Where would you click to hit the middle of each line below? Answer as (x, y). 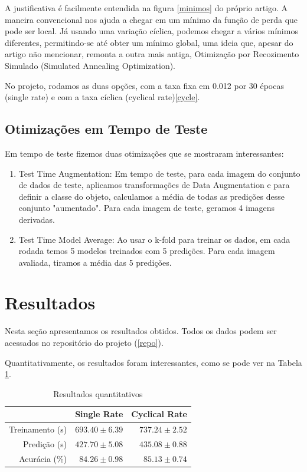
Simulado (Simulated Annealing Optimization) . (90, 65)
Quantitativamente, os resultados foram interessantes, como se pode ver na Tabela (153, 362)
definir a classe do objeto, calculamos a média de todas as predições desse (151, 196)
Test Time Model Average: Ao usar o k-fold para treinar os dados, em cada (154, 239)
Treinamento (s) (38, 429)
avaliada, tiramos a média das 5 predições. (95, 262)
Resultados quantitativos (98, 393)
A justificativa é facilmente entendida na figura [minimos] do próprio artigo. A (146, 8)
